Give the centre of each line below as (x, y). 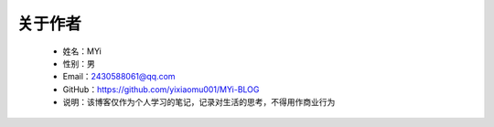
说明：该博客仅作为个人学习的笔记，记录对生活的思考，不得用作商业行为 (199, 102)
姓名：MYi (82, 51)
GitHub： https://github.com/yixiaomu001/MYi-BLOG (161, 89)
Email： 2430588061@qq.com (119, 77)
